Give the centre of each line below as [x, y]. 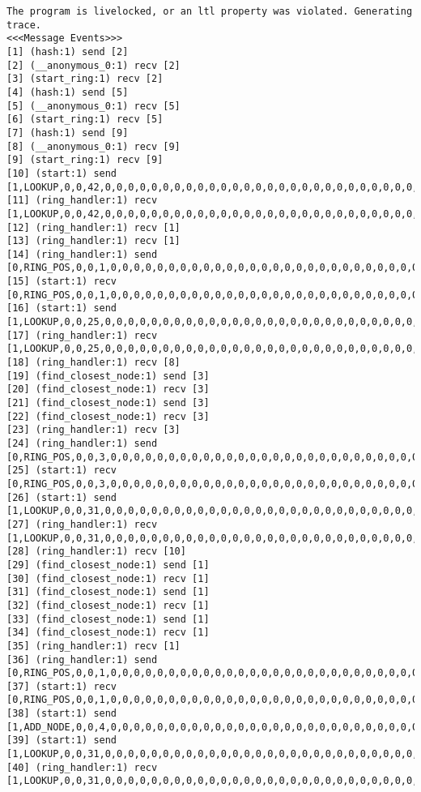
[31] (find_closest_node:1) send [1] [108, 592]
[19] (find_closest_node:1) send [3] [108, 376]
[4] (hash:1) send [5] [68, 92]
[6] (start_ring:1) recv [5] [85, 120]
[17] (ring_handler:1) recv [82, 335]
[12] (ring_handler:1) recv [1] [94, 227]
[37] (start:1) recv [62, 686]
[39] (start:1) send [62, 741]
